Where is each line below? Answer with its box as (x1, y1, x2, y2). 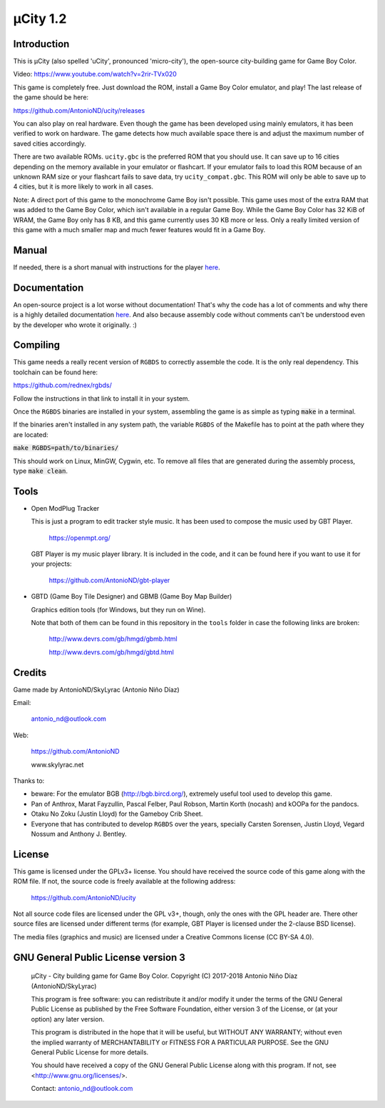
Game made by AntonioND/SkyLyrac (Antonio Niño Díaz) (13, 685, 180, 694)
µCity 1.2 (13, 11, 67, 26)
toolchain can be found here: (13, 368, 98, 376)
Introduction (13, 38, 70, 50)
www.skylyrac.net (31, 760, 84, 769)
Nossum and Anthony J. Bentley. (31, 829, 128, 838)
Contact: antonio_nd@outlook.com (31, 1084, 133, 1093)
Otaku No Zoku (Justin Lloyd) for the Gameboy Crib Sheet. (31, 809, 203, 818)
